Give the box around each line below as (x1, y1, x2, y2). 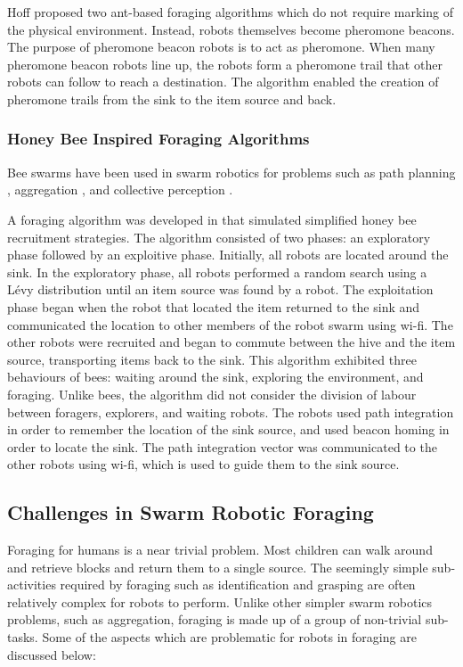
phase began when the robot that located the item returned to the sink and (7, 297, 420, 316)
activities (7, 575, 56, 594)
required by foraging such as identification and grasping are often (60, 575, 416, 594)
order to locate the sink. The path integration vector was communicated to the (7, 437, 437, 456)
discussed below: (7, 645, 96, 663)
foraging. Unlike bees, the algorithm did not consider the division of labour (7, 384, 417, 403)
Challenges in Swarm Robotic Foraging (7, 498, 374, 526)
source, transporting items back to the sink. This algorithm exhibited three (7, 350, 417, 368)
